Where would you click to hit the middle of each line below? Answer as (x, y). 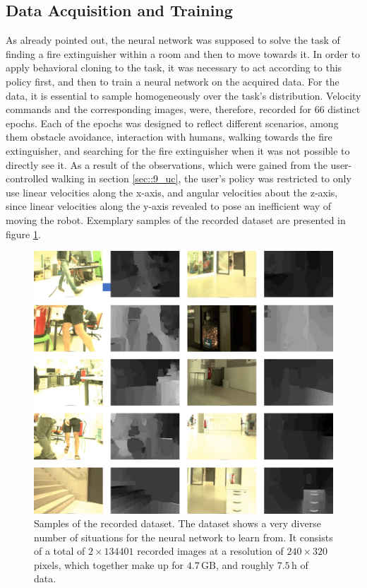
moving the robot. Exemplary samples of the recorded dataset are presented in (176, 219)
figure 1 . (23, 234)
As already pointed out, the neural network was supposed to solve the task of (173, 40)
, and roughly (245, 564)
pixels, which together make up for (109, 564)
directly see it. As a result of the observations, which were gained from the (167, 164)
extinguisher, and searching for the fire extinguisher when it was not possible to (178, 150)
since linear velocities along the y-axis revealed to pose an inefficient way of (169, 206)
